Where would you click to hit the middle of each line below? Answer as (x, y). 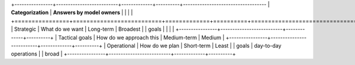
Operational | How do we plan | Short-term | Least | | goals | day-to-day (194, 45)
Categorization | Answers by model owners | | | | (72, 12)
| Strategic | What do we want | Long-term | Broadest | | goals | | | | (93, 29)
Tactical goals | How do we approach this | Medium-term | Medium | (141, 37)
